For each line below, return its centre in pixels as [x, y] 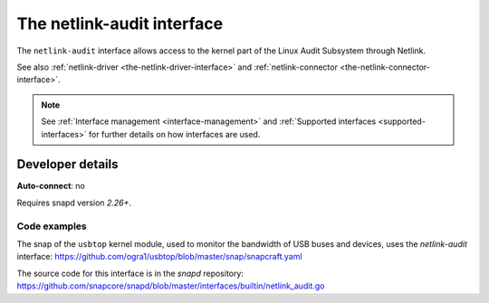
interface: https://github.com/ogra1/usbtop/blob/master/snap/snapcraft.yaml [159, 257]
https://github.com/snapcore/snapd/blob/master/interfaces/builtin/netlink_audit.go [171, 286]
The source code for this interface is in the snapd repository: [130, 273]
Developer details [67, 164]
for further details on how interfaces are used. [174, 134]
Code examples [52, 226]
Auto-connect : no [51, 186]
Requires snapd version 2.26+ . [74, 203]
